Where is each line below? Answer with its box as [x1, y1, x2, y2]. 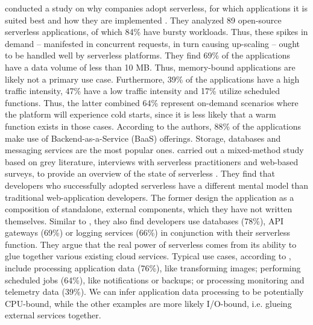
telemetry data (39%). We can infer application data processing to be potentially [5, 285, 304, 298]
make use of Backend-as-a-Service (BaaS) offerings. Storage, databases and [5, 131, 281, 144]
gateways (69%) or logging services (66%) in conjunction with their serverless [5, 226, 291, 239]
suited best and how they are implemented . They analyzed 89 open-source [5, 13, 282, 26]
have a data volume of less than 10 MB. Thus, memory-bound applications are [5, 60, 296, 73]
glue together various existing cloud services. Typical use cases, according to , [5, 250, 291, 262]
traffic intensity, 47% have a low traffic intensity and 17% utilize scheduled [5, 84, 280, 97]
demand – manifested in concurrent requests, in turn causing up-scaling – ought [5, 37, 300, 49]
